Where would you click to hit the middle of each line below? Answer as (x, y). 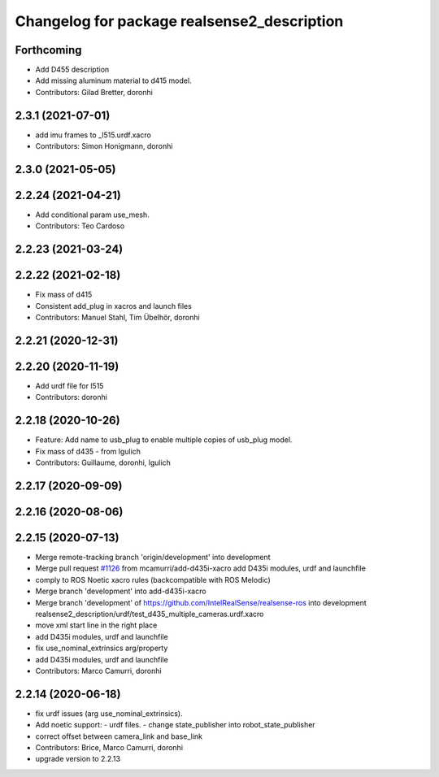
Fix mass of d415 (64, 295)
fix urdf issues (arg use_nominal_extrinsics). (109, 713)
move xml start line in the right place (96, 625)
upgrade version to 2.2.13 (78, 759)
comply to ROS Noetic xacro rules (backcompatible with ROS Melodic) (153, 579)
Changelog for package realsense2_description (179, 21)
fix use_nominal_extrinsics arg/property (102, 648)
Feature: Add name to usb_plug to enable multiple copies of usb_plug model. (164, 440)
